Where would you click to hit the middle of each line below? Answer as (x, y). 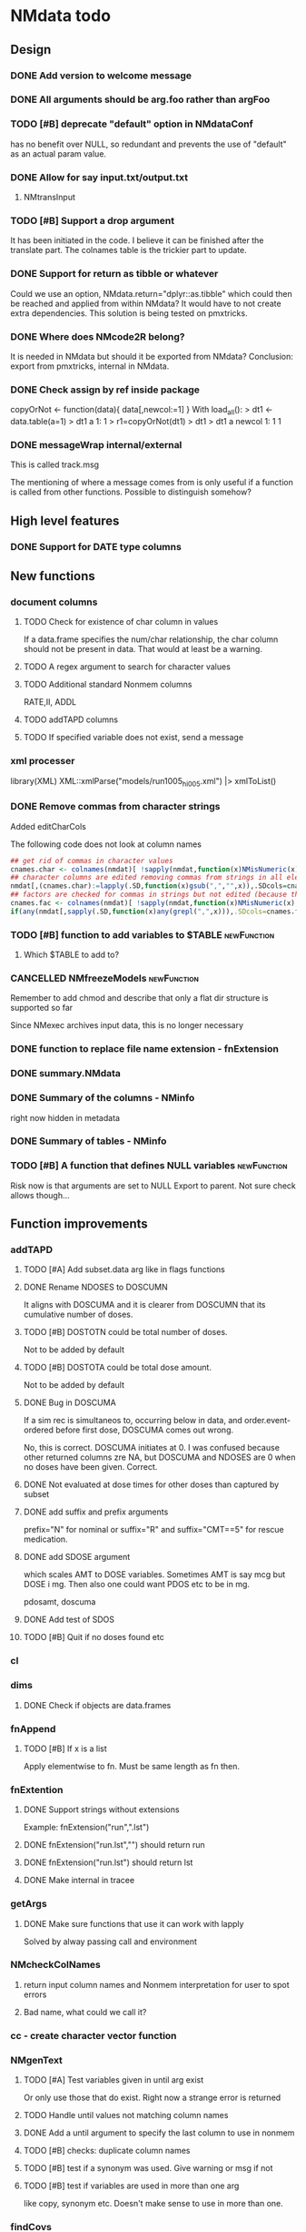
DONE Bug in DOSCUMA (69, 1402)
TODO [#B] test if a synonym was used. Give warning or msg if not (148, 2168)
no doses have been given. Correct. (90, 1467)
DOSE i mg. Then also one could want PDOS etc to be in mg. (137, 1585)
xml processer (43, 761)
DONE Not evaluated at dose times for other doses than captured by (151, 1484)
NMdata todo (61, 16)
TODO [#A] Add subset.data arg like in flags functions (124, 1269)
